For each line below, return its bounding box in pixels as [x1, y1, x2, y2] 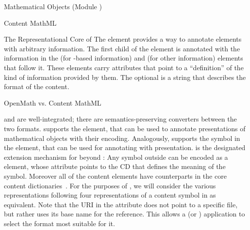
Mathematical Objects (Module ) [4, 1, 102, 11]
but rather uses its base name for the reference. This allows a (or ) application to [4, 209, 245, 219]
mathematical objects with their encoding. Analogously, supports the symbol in [4, 133, 240, 143]
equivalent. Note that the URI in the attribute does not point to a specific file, [4, 199, 238, 209]
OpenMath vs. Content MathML [4, 97, 101, 107]
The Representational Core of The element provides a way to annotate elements [4, 34, 242, 44]
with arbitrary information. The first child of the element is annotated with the [4, 43, 240, 53]
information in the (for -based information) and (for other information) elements [4, 53, 243, 63]
